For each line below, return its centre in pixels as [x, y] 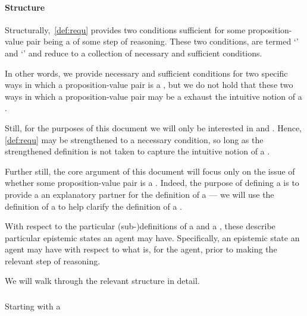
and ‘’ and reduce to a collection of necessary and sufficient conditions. [134, 53]
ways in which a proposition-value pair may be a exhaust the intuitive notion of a [153, 96]
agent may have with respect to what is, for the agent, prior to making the [141, 249]
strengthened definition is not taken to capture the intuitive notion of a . [137, 151]
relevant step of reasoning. [53, 260]
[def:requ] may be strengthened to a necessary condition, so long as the [134, 139]
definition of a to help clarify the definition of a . [93, 206]
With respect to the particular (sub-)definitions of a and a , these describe [140, 226]
